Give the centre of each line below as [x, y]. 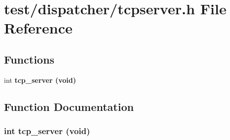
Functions [29, 59]
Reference [38, 28]
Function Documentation [69, 106]
